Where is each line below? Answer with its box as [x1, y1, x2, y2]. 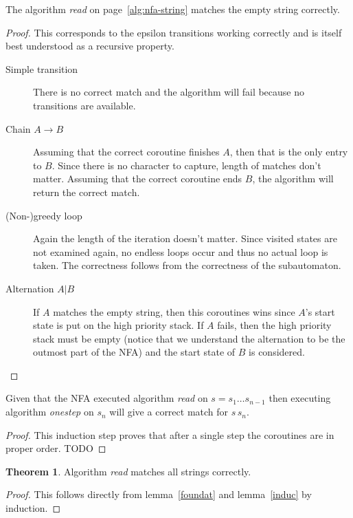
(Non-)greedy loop [5, 208, 82, 222]
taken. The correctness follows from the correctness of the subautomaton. [33, 258, 341, 272]
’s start [305, 304, 335, 319]
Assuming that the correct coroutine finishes [33, 144, 220, 159]
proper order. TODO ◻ [5, 441, 106, 455]
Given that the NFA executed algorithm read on [5, 391, 208, 405]
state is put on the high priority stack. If [33, 318, 204, 332]
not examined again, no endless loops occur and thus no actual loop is [33, 244, 328, 259]
